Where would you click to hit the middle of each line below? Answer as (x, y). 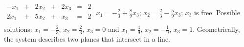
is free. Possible (217, 12)
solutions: (18, 29)
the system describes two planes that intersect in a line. (87, 38)
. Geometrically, (216, 29)
